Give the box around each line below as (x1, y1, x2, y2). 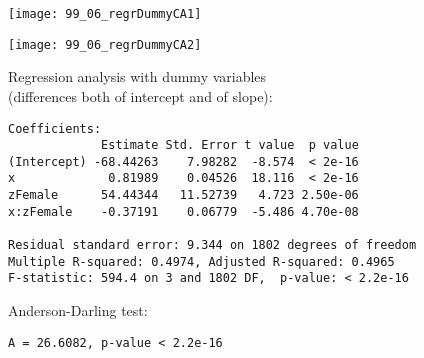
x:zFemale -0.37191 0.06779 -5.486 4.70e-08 (8, 204, 359, 219)
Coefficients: (8, 121, 102, 136)
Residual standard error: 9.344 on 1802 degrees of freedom (8, 238, 417, 253)
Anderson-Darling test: (8, 300, 148, 321)
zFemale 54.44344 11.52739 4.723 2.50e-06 (8, 188, 359, 203)
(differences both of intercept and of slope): (8, 85, 273, 106)
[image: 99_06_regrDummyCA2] (8, 37, 202, 52)
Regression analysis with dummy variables (8, 66, 267, 87)
